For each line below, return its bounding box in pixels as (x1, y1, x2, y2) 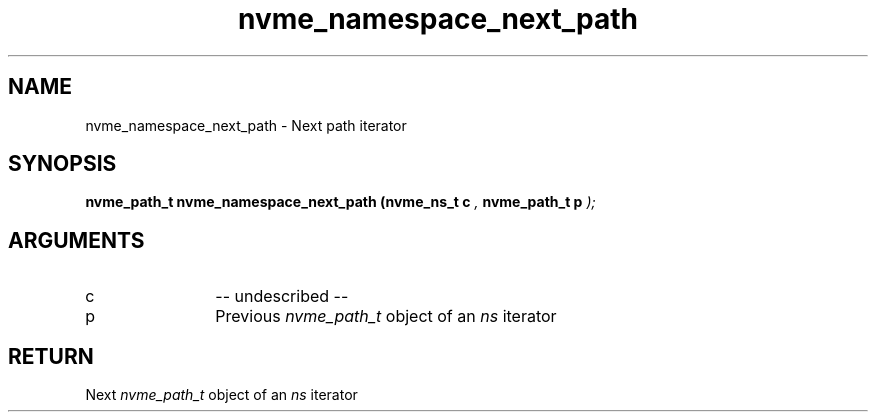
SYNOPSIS (8, 151, 117, 177)
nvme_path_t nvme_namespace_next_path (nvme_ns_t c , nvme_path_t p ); (85, 193, 596, 211)
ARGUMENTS (8, 227, 145, 253)
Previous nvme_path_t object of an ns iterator (215, 306, 557, 327)
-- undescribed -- (215, 286, 349, 307)
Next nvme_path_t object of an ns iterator (85, 386, 358, 404)
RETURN (8, 343, 94, 369)
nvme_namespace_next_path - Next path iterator (85, 116, 407, 134)
